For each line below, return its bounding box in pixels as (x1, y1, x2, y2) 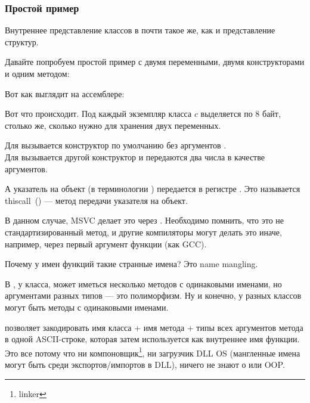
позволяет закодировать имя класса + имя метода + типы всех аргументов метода (5, 321, 303, 333)
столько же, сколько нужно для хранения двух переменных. (5, 119, 221, 131)
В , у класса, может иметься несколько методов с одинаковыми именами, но (5, 277, 282, 290)
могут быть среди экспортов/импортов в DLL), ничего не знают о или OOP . (5, 358, 285, 370)
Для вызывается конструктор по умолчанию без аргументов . (5, 139, 227, 151)
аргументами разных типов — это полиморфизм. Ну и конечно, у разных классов (5, 289, 302, 302)
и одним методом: (5, 67, 70, 79)
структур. (5, 35, 39, 48)
